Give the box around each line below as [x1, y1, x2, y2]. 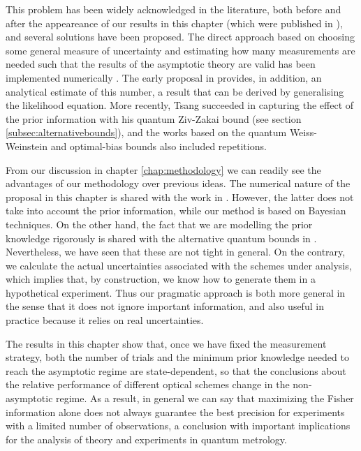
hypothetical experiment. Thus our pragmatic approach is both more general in [6, 285, 346, 300]
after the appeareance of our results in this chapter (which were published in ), [6, 15, 343, 30]
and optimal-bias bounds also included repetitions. [50, 138, 267, 153]
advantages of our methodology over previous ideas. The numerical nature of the [6, 176, 351, 191]
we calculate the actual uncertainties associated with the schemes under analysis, [6, 258, 352, 272]
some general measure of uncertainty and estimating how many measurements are [6, 43, 355, 57]
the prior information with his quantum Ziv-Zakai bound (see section [6, 111, 302, 126]
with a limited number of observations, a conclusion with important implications [6, 418, 351, 433]
